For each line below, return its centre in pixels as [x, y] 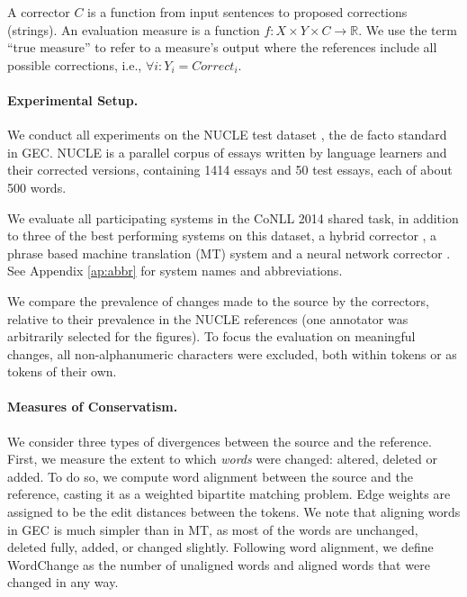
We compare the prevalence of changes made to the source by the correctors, [218, 300]
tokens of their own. [62, 371]
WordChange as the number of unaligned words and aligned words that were [219, 564]
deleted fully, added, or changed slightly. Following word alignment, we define [220, 547]
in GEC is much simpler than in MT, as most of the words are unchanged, [213, 529]
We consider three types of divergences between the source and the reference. [220, 441]
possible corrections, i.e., [75, 64]
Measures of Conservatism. [93, 407]
